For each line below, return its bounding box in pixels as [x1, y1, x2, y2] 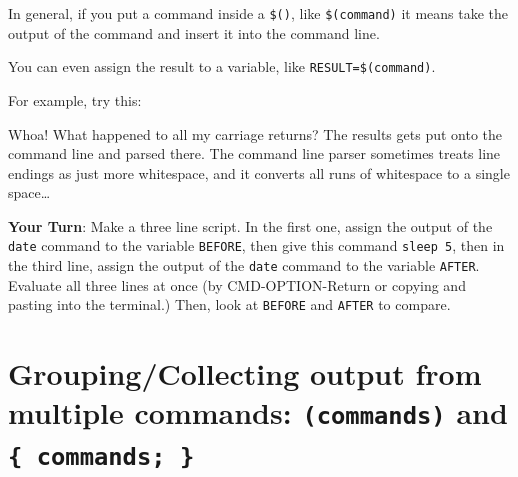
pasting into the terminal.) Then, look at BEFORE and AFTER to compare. [8, 294, 451, 315]
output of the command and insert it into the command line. [8, 22, 380, 43]
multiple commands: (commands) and [8, 392, 508, 433]
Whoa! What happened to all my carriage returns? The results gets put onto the [8, 123, 503, 144]
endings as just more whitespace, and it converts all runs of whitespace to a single [8, 162, 510, 183]
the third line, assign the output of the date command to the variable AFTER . [8, 255, 480, 276]
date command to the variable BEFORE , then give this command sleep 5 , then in [8, 235, 505, 256]
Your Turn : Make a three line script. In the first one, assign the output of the [8, 215, 493, 236]
